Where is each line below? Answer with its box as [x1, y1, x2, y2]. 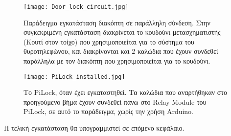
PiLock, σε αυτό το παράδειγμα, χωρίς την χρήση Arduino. [23, 106, 194, 116]
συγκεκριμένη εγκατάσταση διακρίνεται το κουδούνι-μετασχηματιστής [23, 27, 221, 37]
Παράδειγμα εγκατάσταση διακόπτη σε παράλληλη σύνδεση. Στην [23, 17, 210, 27]
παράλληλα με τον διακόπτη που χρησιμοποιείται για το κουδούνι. [23, 56, 210, 66]
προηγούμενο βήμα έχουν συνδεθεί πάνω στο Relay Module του [23, 96, 207, 107]
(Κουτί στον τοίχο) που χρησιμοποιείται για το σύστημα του [23, 36, 195, 46]
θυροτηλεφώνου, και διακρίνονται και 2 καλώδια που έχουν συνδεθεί [23, 46, 218, 56]
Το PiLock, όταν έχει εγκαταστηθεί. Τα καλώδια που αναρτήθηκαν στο [23, 87, 227, 97]
